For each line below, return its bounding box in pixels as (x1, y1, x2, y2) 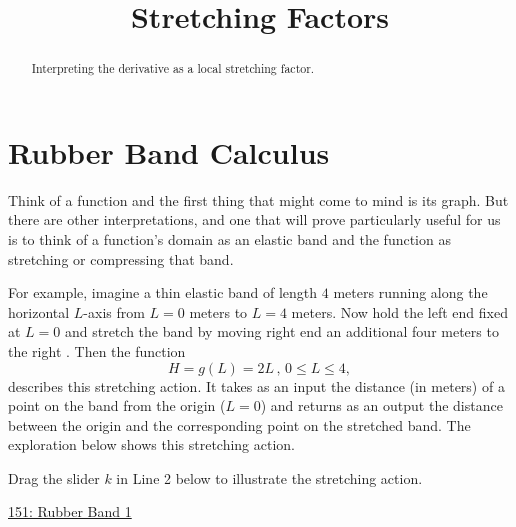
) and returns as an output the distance (260, 395, 503, 416)
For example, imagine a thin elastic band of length (8, 282, 318, 303)
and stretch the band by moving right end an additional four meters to (64, 321, 499, 342)
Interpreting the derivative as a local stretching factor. (31, 60, 315, 77)
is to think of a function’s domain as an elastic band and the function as (8, 228, 451, 249)
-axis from (83, 301, 145, 322)
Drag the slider (8, 467, 100, 488)
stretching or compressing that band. (8, 248, 234, 269)
